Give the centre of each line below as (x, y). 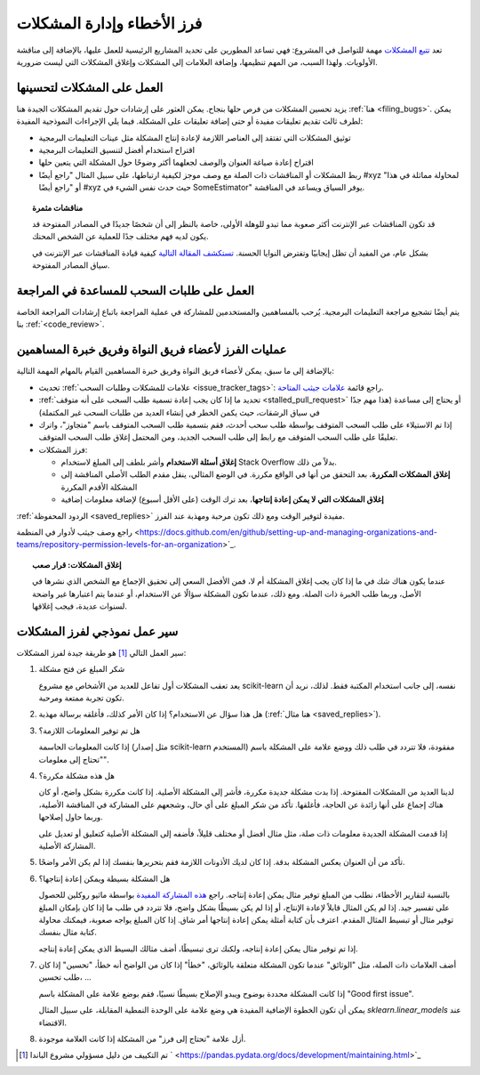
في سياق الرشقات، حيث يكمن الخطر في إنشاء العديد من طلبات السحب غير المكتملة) (179, 412)
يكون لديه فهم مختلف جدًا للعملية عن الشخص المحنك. (120, 237)
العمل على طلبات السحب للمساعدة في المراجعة (136, 291)
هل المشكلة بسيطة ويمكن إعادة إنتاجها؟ (104, 878)
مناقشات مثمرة (58, 207)
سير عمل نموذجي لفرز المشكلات (97, 631)
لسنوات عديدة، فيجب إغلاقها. (80, 606)
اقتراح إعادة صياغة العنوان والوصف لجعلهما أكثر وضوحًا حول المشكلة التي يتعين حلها (176, 162)
